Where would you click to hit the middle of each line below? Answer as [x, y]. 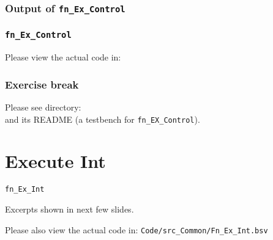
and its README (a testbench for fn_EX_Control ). [103, 119]
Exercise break [42, 84]
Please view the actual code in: [63, 57]
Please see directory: [43, 107]
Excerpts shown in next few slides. [69, 209]
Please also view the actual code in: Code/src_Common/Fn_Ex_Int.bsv [136, 229]
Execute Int [55, 161]
